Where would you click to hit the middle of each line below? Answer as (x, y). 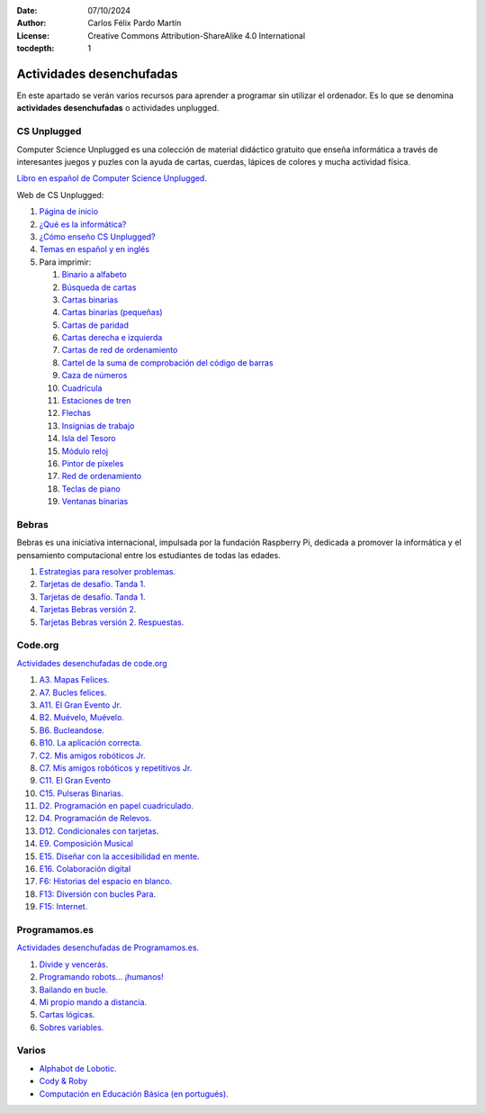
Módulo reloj (85, 451)
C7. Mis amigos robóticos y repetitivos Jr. (116, 768)
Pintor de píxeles (93, 463)
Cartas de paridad (95, 325)
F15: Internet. (63, 907)
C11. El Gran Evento (75, 781)
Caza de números (94, 376)
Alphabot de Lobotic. (78, 1068)
